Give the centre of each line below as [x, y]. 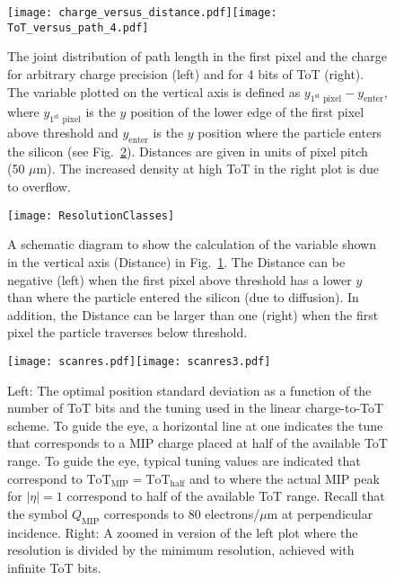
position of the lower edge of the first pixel [247, 112]
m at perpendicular [320, 513]
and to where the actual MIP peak [285, 478]
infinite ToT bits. [54, 567]
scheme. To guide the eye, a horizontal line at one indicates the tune [195, 425]
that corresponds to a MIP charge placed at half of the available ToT [197, 443]
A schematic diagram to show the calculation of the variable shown [192, 244]
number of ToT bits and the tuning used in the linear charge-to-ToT [196, 408]
